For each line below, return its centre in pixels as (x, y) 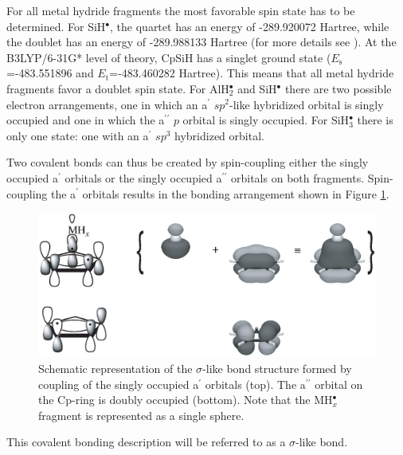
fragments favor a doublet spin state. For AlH (118, 88)
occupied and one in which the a (86, 120)
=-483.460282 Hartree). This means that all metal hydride (252, 73)
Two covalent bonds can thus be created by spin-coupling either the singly (188, 162)
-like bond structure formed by (277, 369)
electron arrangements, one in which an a (107, 104)
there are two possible (338, 88)
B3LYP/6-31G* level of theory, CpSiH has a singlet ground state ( (169, 57)
